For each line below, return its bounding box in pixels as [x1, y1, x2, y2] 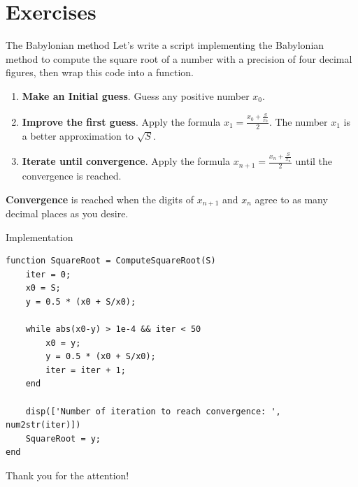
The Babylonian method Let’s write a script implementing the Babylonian [6, 38, 324, 52]
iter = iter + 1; [45, 365, 126, 375]
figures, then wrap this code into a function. [6, 65, 194, 80]
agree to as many [255, 191, 328, 206]
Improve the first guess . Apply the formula [22, 114, 221, 129]
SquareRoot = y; [25, 433, 101, 444]
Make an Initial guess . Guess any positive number [22, 88, 250, 103]
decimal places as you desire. [6, 205, 129, 220]
